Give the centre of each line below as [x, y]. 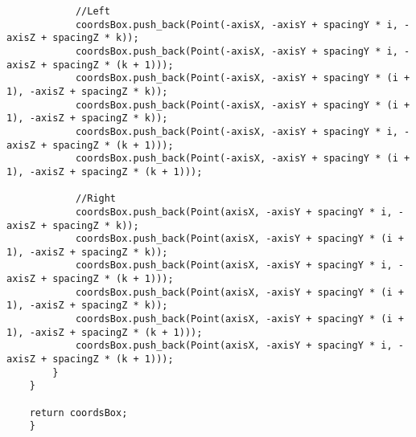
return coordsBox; [78, 412]
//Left [93, 11]
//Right [96, 199]
